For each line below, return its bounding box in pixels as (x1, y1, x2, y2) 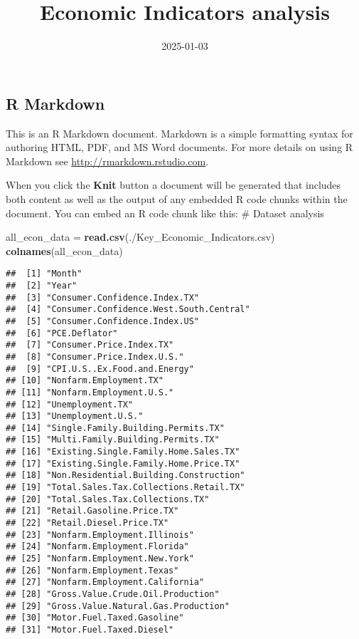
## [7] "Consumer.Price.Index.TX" (6, 340, 174, 350)
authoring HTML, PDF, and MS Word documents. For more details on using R (6, 140, 353, 155)
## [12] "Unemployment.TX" (6, 399, 133, 410)
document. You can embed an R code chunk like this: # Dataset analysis (6, 205, 324, 220)
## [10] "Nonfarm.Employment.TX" (6, 375, 164, 386)
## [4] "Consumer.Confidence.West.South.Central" (6, 304, 250, 315)
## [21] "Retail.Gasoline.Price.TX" (6, 506, 179, 516)
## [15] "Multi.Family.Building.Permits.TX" (6, 435, 220, 445)
